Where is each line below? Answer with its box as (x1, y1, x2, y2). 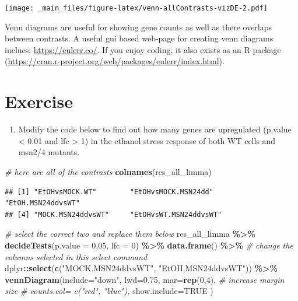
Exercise (5, 89, 73, 113)
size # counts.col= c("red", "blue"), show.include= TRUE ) (5, 285, 213, 297)
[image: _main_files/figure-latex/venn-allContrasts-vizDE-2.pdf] (5, 4, 268, 12)
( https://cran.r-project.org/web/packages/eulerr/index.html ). (5, 55, 225, 67)
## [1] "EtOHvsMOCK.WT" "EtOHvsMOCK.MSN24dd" (5, 187, 213, 196)
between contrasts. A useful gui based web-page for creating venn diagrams (5, 32, 274, 44)
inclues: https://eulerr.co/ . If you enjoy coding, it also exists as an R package (5, 43, 281, 55)
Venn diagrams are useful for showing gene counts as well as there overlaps (5, 20, 272, 33)
